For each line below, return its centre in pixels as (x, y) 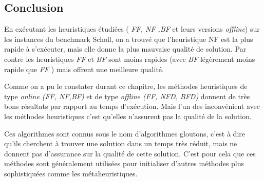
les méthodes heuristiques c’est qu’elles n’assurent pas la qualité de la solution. (128, 116)
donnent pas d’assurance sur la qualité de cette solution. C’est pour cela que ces (130, 153)
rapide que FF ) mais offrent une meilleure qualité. (84, 69)
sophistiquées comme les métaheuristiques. (71, 173)
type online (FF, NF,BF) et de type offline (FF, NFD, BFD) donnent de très (127, 96)
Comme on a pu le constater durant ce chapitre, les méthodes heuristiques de (126, 86)
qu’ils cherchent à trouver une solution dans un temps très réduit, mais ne (121, 143)
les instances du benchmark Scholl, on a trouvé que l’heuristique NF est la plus (129, 39)
